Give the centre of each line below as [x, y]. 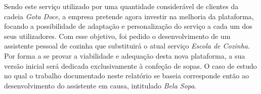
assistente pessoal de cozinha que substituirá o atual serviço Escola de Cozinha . [127, 46]
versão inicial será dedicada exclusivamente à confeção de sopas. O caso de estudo [130, 65]
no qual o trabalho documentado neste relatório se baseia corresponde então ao [126, 76]
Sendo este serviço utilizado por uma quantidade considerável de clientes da [121, 6]
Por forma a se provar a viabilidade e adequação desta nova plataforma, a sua [125, 55]
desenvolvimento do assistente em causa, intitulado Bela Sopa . [100, 85]
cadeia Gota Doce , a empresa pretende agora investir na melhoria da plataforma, [129, 16]
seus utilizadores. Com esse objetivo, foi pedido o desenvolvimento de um [117, 36]
